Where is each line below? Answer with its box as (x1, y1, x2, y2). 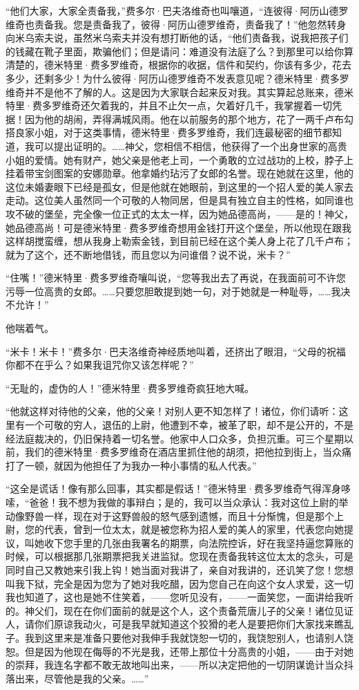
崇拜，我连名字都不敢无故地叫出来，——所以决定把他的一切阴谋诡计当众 (14, 658, 344, 672)
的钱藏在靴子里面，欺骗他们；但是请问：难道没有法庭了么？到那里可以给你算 (6, 44, 353, 58)
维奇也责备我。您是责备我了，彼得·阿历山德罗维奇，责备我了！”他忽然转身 (6, 17, 347, 31)
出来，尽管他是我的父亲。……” (14, 671, 149, 685)
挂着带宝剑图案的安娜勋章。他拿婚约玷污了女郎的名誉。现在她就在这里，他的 (6, 166, 353, 180)
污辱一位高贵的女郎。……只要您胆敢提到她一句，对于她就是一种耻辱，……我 (6, 283, 341, 298)
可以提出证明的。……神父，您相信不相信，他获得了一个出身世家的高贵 (34, 138, 347, 153)
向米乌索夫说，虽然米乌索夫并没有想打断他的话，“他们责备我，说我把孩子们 (6, 30, 349, 45)
